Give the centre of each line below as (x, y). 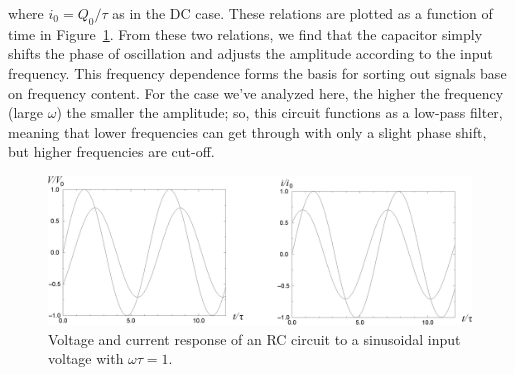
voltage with (86, 358)
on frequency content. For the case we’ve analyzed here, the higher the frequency (256, 92)
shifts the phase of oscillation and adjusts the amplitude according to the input (250, 53)
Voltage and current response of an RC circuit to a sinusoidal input (254, 338)
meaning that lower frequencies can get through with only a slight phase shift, (247, 131)
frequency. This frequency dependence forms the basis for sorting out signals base (257, 72)
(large (26, 112)
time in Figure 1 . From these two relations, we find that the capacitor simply (245, 33)
